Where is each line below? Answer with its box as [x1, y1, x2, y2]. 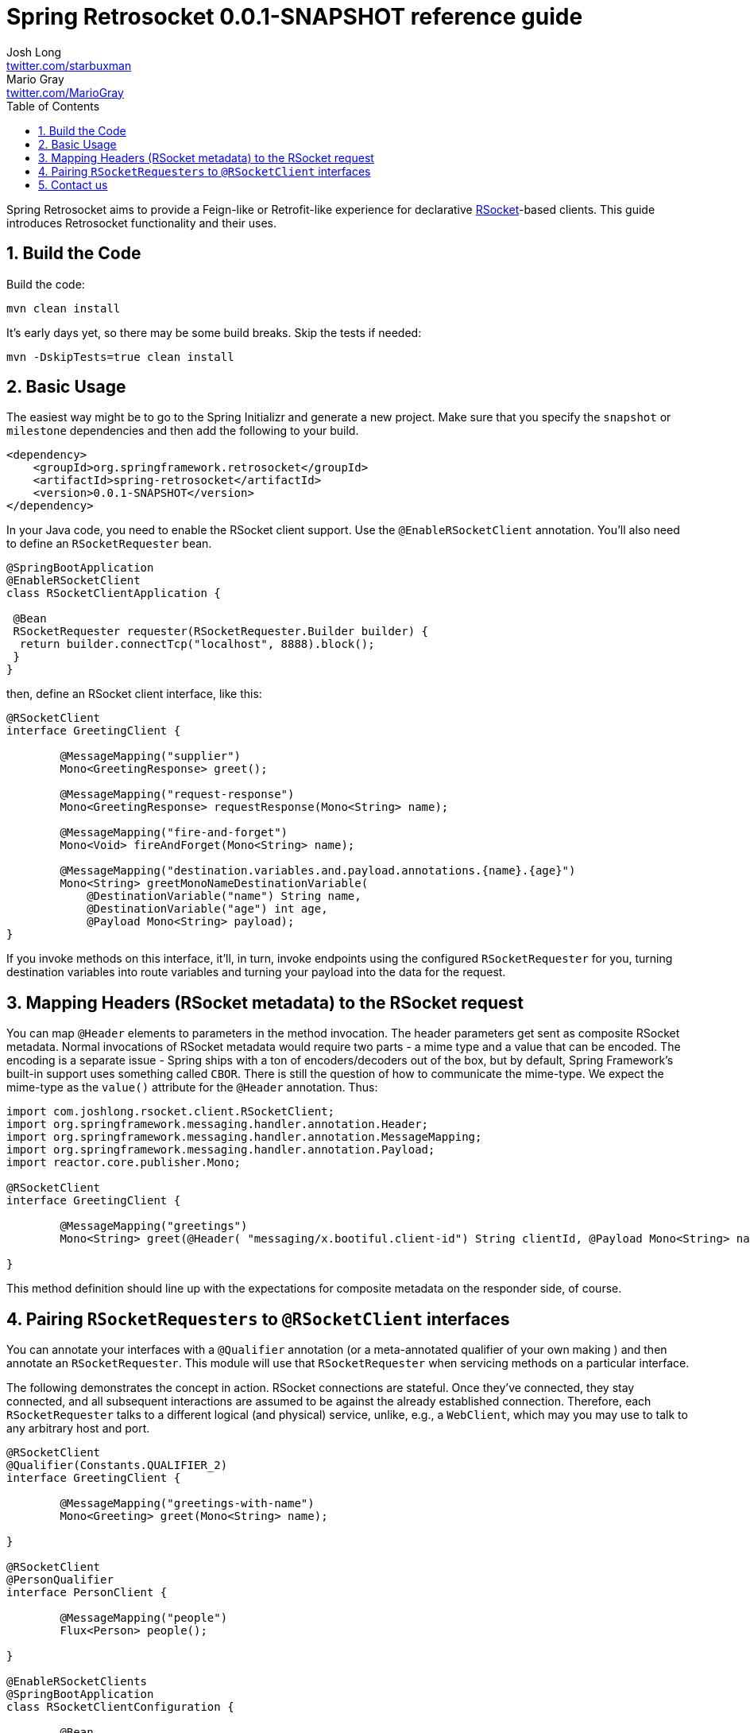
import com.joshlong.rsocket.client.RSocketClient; [6, 1105, 335, 1119]
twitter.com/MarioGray [6, 85, 124, 99]
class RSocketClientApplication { [6, 587, 221, 600]
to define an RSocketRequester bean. [6, 537, 212, 551]
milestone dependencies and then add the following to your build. [6, 424, 359, 438]
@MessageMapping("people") [60, 1611, 228, 1625]
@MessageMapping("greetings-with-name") [60, 1497, 315, 1510]
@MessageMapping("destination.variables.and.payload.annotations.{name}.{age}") [60, 864, 576, 878]
